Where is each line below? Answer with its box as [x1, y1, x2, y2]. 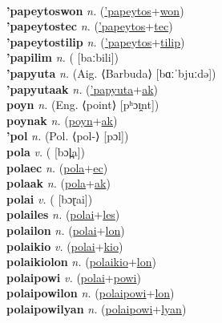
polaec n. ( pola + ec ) [6, 159, 108, 176]
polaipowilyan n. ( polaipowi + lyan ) [6, 300, 187, 317]
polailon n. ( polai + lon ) [6, 221, 125, 238]
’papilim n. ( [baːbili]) [6, 49, 119, 66]
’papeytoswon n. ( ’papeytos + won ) [6, 2, 184, 18]
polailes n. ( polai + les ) [6, 206, 120, 223]
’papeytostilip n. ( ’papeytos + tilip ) [6, 33, 185, 50]
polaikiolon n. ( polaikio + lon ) [6, 253, 156, 270]
